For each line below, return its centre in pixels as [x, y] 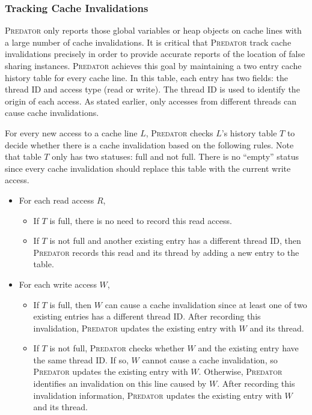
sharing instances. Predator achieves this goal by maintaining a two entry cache [153, 65]
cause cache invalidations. [52, 113]
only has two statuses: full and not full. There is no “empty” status [176, 156]
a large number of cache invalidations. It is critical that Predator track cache [148, 42]
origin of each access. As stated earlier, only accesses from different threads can [151, 101]
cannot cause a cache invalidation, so [210, 359]
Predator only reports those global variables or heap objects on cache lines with [153, 30]
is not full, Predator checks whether [117, 348]
